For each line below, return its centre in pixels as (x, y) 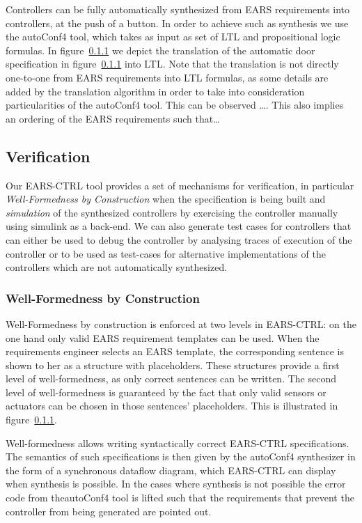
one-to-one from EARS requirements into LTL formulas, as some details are (167, 77)
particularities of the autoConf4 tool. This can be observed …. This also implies (175, 105)
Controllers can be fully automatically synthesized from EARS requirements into (178, 9)
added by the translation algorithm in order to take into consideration (155, 91)
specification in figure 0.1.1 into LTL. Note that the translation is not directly (172, 64)
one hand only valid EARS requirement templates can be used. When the (163, 337)
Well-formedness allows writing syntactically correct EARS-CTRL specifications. (178, 443)
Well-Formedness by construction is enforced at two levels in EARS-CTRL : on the (181, 323)
